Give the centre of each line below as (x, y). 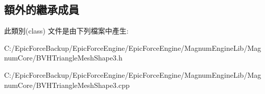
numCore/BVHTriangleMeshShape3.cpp (67, 85)
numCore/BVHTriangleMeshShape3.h (63, 58)
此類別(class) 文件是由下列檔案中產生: (66, 31)
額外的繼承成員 (42, 9)
